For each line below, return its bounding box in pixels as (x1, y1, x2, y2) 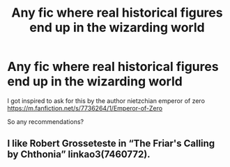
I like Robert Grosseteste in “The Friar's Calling (7, 138, 215, 150)
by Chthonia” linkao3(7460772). (7, 148, 151, 161)
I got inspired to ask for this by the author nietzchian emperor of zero (7, 96, 206, 105)
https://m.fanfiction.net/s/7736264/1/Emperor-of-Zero (7, 104, 162, 112)
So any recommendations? (7, 117, 84, 126)
